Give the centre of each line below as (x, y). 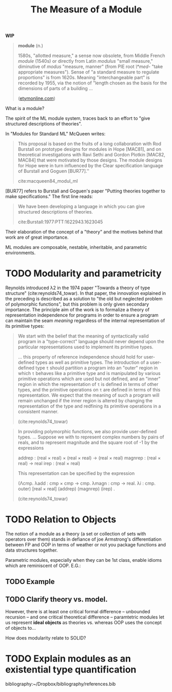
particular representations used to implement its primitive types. (85, 347)
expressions (31, 448)
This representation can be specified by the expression (76, 473)
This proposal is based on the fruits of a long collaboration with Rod (90, 144)
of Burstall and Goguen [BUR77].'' (54, 171)
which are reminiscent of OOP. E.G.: (43, 566)
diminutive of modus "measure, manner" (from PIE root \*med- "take (90, 67)
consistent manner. (38, 412)
